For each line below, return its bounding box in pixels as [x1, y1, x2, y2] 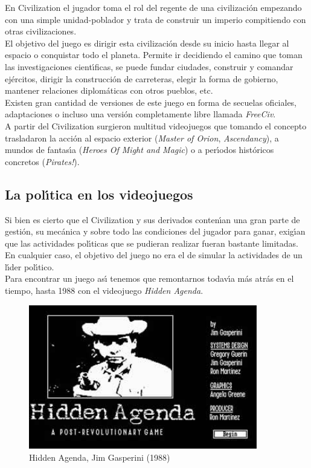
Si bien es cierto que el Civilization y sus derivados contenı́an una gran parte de [5, 213, 300, 226]
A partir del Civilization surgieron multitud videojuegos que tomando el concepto [5, 119, 307, 132]
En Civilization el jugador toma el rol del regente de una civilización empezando [5, 1, 302, 13]
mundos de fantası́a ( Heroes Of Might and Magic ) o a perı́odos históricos [5, 143, 274, 156]
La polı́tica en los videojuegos [5, 184, 193, 203]
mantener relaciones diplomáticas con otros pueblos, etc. [5, 84, 213, 97]
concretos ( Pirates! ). [5, 155, 80, 167]
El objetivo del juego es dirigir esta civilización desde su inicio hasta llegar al [5, 36, 289, 49]
